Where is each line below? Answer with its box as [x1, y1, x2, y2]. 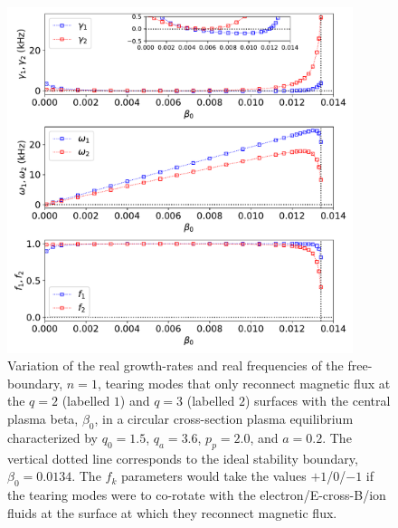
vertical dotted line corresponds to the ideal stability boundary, [7, 448, 358, 467]
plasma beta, [7, 408, 79, 427]
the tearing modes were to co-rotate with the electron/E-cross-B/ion [7, 485, 386, 504]
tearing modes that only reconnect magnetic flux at [105, 373, 391, 392]
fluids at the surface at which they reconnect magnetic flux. [7, 503, 337, 522]
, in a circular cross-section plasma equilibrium [94, 408, 354, 427]
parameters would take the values [120, 466, 307, 485]
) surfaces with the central [244, 391, 391, 410]
